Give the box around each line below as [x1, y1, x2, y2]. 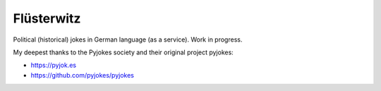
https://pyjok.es [30, 61, 77, 70]
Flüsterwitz [13, 11, 81, 26]
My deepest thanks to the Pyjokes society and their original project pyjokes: [13, 48, 234, 56]
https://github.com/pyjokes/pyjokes [30, 71, 134, 79]
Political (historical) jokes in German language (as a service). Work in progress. [13, 35, 243, 44]
